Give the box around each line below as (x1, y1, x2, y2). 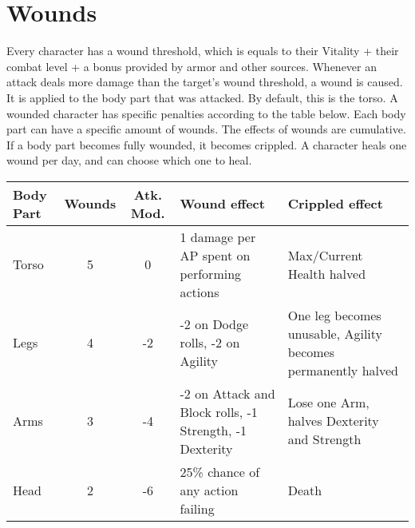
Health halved (287, 264, 366, 283)
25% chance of (180, 462, 260, 481)
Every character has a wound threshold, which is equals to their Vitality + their (6, 42, 399, 59)
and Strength (287, 430, 362, 449)
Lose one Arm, (287, 393, 370, 412)
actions (180, 282, 219, 301)
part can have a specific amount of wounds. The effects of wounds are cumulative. (6, 121, 406, 137)
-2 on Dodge (180, 315, 249, 334)
